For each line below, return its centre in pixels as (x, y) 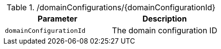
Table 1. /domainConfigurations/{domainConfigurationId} (111, 7)
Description (165, 19)
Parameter (57, 19)
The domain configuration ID (165, 30)
